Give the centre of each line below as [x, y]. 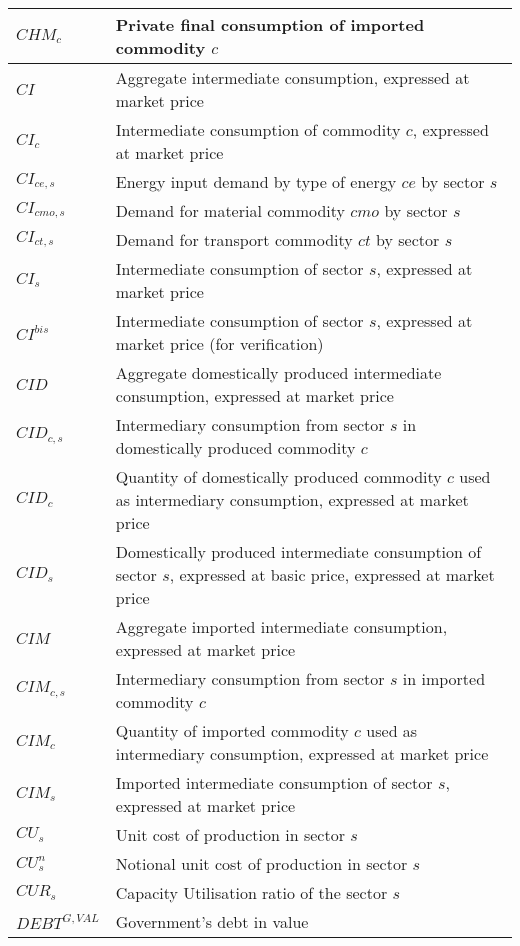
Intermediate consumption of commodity [258, 129]
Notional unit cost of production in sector [261, 863]
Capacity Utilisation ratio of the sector [251, 892]
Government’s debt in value [212, 921]
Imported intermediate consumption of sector [274, 782]
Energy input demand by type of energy [256, 181]
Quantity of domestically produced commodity [278, 476]
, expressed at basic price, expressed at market [332, 574]
